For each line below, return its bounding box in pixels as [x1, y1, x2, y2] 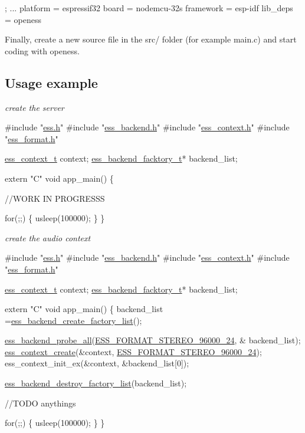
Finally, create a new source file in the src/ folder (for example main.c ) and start [5, 33, 297, 45]
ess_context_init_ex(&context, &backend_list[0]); [5, 357, 189, 369]
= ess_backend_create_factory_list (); [5, 314, 142, 326]
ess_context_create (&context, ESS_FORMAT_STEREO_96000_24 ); [5, 345, 262, 357]
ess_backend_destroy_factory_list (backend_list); [5, 377, 187, 389]
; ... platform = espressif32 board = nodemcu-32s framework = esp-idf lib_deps [5, 2, 293, 14]
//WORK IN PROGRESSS [5, 192, 105, 204]
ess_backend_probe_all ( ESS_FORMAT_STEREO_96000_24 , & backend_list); [5, 334, 301, 346]
